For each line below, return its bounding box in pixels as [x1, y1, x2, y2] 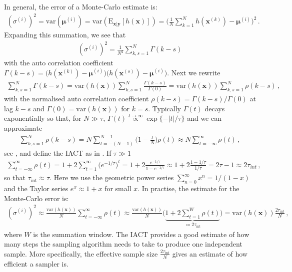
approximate [4, 122, 42, 133]
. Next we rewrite [167, 67, 220, 77]
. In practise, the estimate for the [137, 183, 239, 194]
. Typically [148, 103, 181, 113]
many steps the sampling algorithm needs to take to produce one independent [4, 239, 242, 249]
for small [104, 183, 131, 194]
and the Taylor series [4, 183, 68, 194]
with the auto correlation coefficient [4, 57, 113, 68]
